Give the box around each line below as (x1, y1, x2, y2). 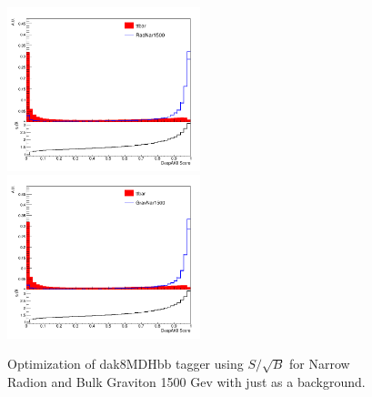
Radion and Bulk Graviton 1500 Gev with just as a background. (7, 372, 366, 391)
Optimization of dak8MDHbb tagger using (7, 354, 244, 373)
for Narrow (289, 354, 350, 373)
